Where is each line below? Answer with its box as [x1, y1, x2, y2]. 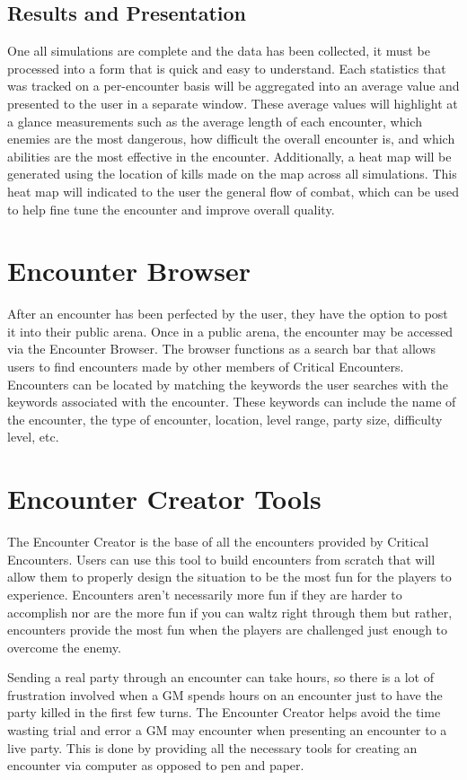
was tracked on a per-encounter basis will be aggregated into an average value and [7, 76, 460, 95]
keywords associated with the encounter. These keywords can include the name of [7, 392, 456, 411]
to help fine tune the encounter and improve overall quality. [7, 199, 335, 218]
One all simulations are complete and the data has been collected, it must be [7, 41, 430, 60]
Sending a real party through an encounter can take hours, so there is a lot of [7, 668, 434, 687]
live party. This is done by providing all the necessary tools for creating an [7, 738, 418, 757]
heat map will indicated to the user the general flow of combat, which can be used [7, 181, 460, 200]
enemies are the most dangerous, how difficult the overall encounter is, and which [7, 129, 455, 148]
